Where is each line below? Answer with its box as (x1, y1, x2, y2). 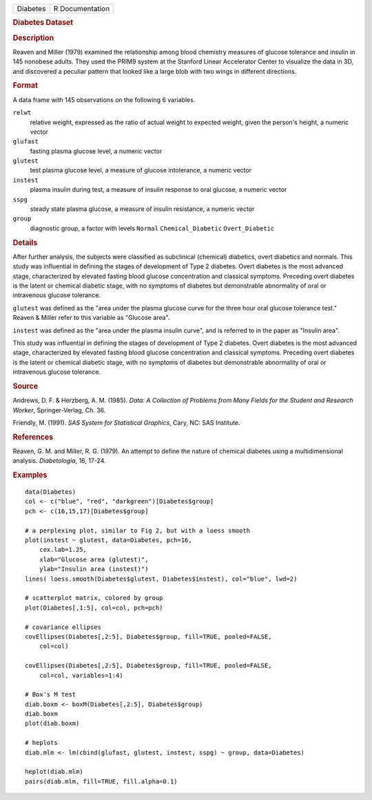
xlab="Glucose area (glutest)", (39, 555, 149, 563)
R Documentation (53, 4, 110, 13)
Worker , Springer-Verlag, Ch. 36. (12, 406, 106, 414)
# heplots (25, 739, 58, 747)
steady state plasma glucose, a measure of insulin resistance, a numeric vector (30, 205, 255, 213)
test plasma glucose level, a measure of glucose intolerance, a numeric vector (30, 166, 251, 174)
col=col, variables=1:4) (39, 671, 123, 679)
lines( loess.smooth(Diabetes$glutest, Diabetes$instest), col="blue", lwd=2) (25, 574, 298, 583)
